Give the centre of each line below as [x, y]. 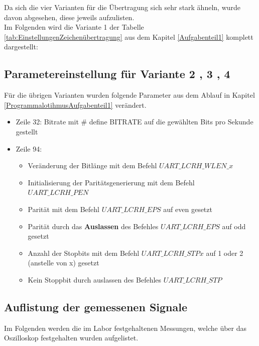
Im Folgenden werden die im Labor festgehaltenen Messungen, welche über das [125, 328]
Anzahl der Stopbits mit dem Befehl [84, 253]
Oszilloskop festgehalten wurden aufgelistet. [71, 338]
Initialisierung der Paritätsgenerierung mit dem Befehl [111, 182]
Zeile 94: [29, 148]
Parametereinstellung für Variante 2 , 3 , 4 [117, 74]
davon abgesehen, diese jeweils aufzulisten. [69, 17]
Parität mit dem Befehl [63, 209]
